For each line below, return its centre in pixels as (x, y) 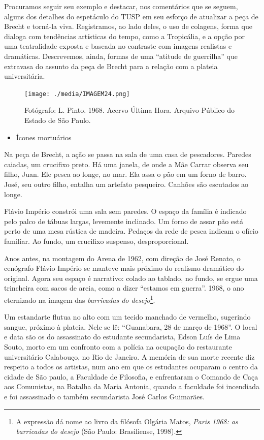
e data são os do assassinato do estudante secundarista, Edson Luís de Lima (122, 337)
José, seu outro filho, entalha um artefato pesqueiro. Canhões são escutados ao (126, 184)
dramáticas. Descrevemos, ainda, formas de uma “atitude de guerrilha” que (121, 56)
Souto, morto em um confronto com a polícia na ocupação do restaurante (118, 346)
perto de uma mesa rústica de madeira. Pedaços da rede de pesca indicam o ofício (131, 231)
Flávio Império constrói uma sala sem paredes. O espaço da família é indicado (125, 211)
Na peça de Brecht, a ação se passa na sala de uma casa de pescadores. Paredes (128, 154)
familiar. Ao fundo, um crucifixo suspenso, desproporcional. (96, 241)
